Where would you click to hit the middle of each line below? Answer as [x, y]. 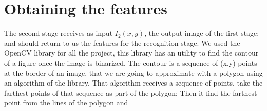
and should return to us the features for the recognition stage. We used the [122, 43]
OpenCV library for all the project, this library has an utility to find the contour [131, 53]
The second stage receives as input [59, 33]
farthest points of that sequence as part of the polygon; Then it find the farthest [131, 92]
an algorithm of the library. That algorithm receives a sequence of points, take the [133, 83]
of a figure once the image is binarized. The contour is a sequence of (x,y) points [131, 62]
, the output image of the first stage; [202, 33]
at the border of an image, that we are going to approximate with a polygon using [133, 73]
